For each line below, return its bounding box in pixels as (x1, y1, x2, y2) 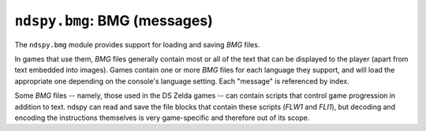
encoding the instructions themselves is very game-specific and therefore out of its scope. (14, 113, 310, 122)
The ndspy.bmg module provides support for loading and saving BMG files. (14, 39, 260, 49)
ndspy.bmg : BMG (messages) (14, 12, 213, 29)
